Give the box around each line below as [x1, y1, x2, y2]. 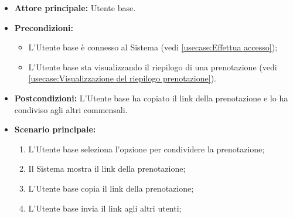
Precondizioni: [14, 21, 73, 33]
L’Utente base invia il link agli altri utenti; [28, 202, 182, 214]
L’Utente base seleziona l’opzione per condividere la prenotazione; [28, 142, 265, 155]
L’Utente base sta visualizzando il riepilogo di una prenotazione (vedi [28, 60, 277, 73]
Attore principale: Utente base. [14, 2, 136, 13]
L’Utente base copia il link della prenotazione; [28, 182, 194, 194]
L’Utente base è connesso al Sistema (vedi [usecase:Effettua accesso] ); [28, 41, 278, 53]
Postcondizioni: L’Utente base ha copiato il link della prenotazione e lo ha [14, 91, 288, 104]
